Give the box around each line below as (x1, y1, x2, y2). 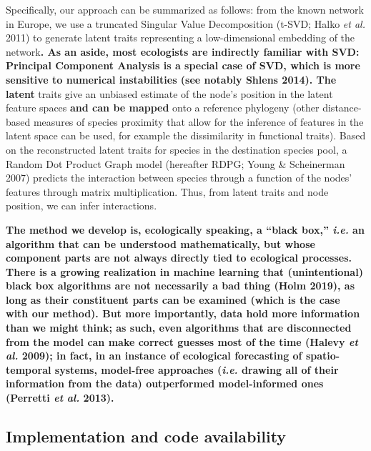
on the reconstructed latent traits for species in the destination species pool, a (6, 142, 347, 157)
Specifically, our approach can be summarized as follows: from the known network (6, 2, 364, 16)
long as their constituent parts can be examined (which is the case (6, 292, 340, 307)
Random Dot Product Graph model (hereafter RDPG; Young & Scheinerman (6, 156, 345, 171)
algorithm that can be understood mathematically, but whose (6, 236, 315, 251)
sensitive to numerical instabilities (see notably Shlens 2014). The (6, 71, 337, 86)
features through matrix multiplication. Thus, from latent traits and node (6, 184, 329, 199)
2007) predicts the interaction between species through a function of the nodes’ (6, 170, 352, 185)
